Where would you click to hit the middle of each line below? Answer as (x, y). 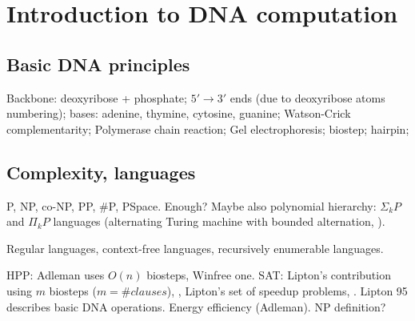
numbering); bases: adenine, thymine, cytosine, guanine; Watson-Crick (179, 113)
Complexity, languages (101, 172)
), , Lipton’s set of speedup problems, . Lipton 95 (287, 290)
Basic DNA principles (98, 64)
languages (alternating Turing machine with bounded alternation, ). (219, 221)
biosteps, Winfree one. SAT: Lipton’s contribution (269, 275)
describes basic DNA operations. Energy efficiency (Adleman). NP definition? (196, 306)
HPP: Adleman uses (56, 275)
